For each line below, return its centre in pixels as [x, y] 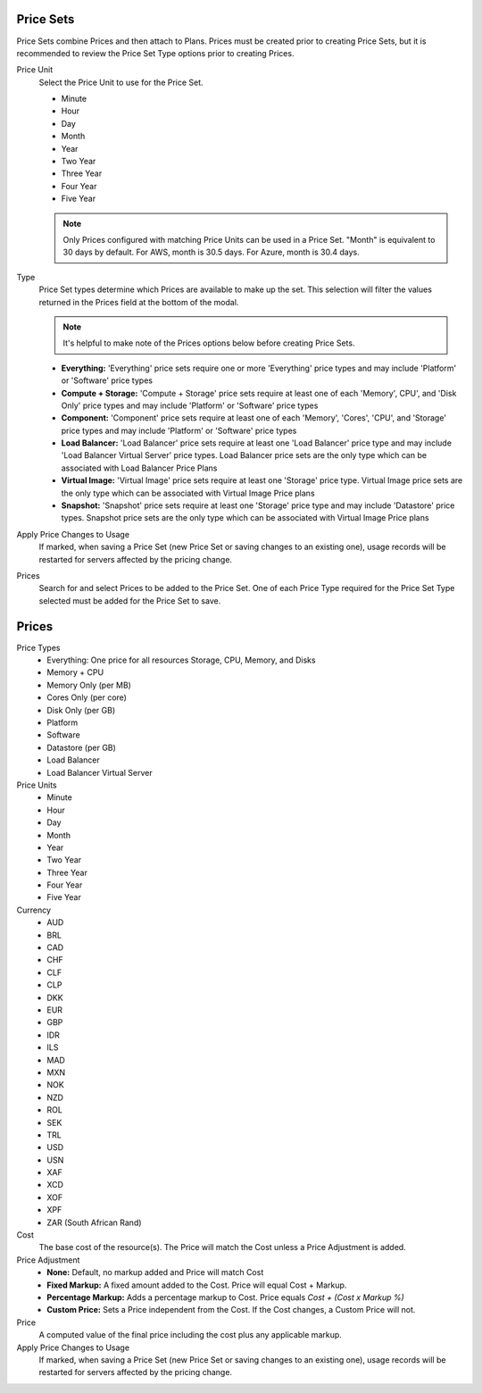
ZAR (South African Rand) [94, 1222]
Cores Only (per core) [87, 697]
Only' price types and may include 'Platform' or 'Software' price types [190, 405]
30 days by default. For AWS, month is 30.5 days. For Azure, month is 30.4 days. [212, 252]
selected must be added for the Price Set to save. [130, 601]
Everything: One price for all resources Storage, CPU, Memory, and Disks [181, 660]
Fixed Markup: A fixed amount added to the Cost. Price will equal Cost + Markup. [197, 1285]
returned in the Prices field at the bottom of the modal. [139, 302]
